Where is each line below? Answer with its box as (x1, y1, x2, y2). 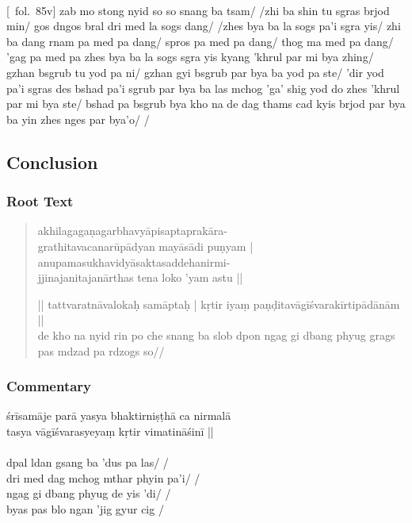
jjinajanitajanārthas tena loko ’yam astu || (37, 269, 243, 286)
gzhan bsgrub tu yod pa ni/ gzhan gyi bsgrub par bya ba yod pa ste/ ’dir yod (6, 63, 384, 80)
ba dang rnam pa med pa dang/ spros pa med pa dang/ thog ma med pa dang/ (6, 33, 394, 49)
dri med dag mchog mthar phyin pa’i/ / (6, 469, 200, 486)
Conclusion (6, 149, 98, 174)
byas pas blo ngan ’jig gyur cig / (6, 500, 164, 517)
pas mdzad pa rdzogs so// (37, 342, 165, 359)
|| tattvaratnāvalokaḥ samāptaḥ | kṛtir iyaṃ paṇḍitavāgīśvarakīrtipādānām (37, 295, 400, 312)
